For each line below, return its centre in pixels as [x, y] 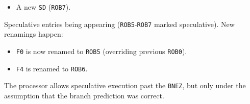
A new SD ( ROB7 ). [43, 7]
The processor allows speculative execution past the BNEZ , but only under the [125, 85]
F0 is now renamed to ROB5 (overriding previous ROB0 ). [102, 51]
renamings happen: [34, 34]
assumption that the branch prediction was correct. [84, 95]
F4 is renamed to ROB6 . [52, 68]
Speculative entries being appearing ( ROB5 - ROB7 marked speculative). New [119, 24]
